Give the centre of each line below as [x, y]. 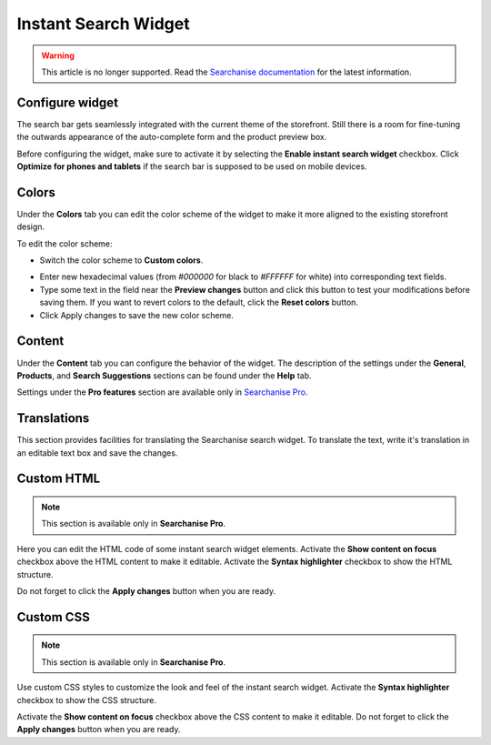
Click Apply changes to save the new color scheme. [136, 315]
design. [31, 227]
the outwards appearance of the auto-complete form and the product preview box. [172, 137]
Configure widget [67, 102]
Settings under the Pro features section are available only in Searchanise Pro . [162, 392]
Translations [53, 418]
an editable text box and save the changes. [97, 453]
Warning [58, 55]
